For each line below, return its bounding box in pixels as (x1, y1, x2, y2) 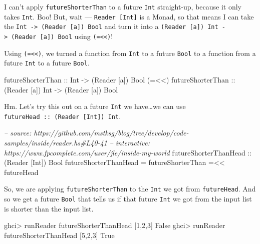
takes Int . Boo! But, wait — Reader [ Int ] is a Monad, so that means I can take (4, 11, 254, 21)
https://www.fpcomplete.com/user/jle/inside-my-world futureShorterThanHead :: (4, 147, 252, 157)
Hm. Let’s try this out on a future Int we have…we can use (4, 101, 186, 111)
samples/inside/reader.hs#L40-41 (4, 137, 107, 148)
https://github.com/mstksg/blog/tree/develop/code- (34, 127, 189, 138)
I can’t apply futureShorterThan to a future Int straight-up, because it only (4, 1, 242, 11)
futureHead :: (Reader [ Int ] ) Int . (4, 110, 121, 121)
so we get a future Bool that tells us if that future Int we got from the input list (4, 193, 252, 204)
